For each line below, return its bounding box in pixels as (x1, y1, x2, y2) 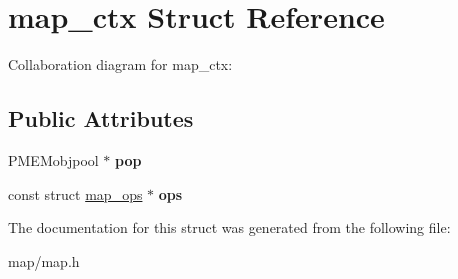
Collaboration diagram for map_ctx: (8, 54, 233, 75)
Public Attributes (8, 103, 194, 134)
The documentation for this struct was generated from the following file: (8, 217, 451, 238)
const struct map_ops (8, 183, 143, 204)
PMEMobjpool (8, 149, 99, 170)
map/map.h (8, 250, 80, 271)
